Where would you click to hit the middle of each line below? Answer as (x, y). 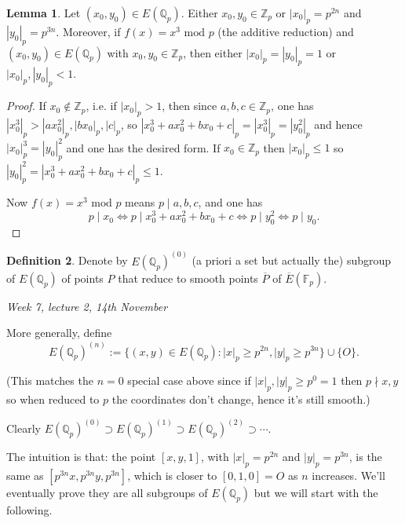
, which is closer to (172, 475)
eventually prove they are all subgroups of (107, 492)
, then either (213, 52)
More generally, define (59, 333)
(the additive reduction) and (286, 31)
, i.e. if (101, 106)
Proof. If (26, 106)
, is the (365, 457)
